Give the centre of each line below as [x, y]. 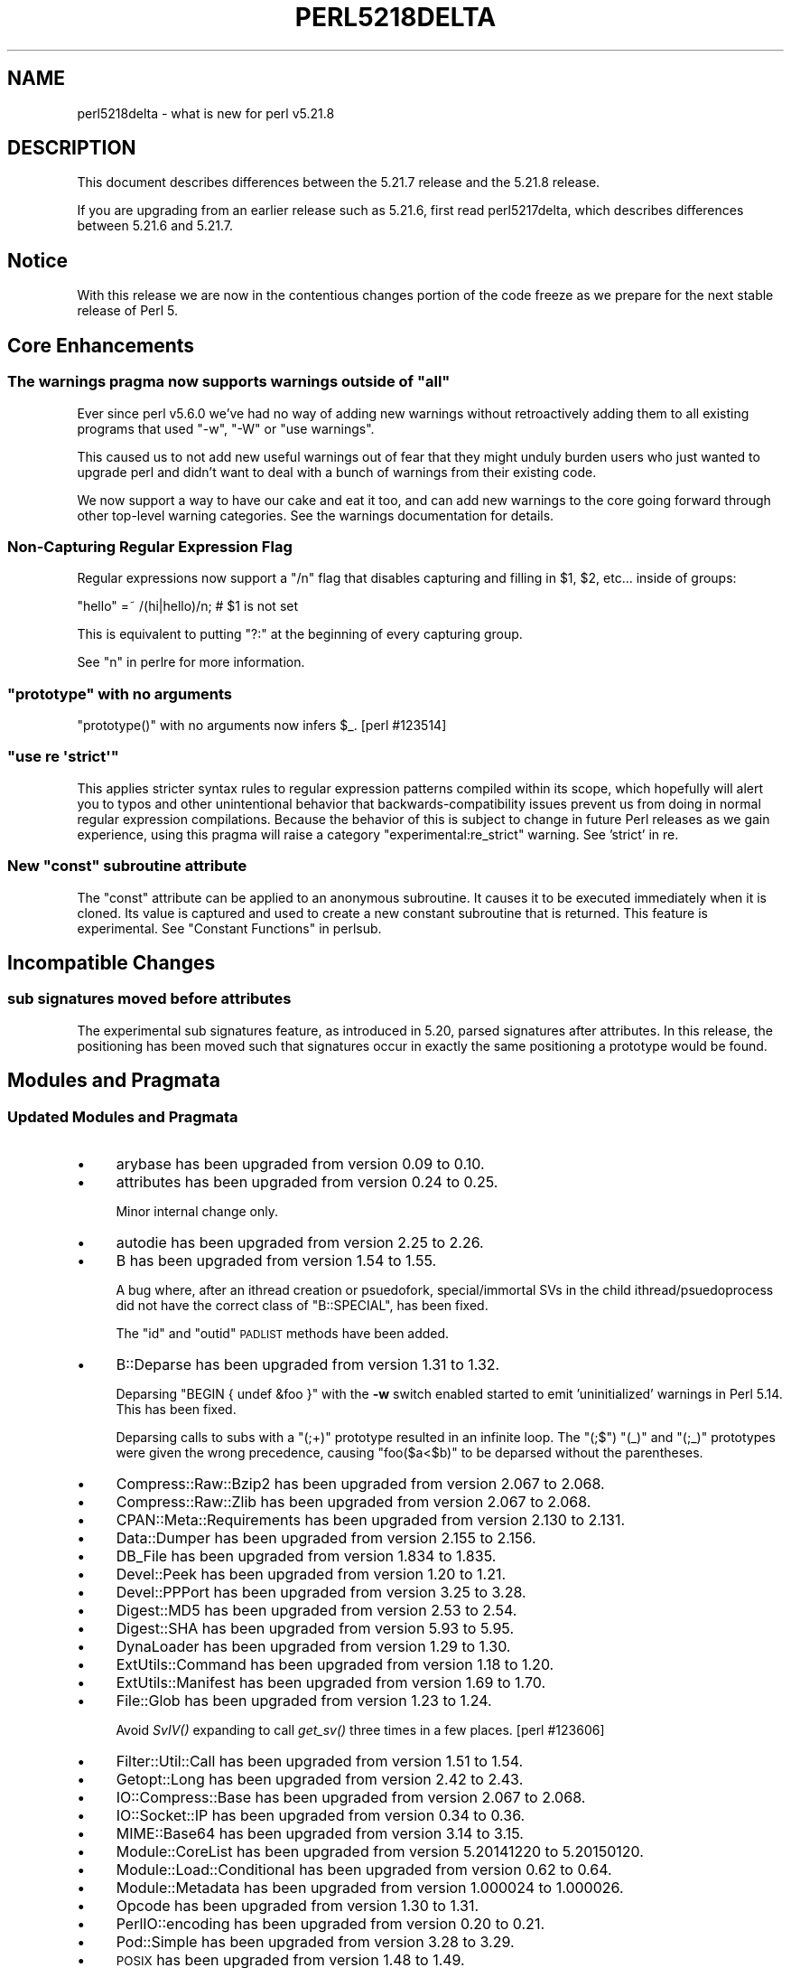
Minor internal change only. [197, 1211]
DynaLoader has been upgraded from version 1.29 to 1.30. [313, 1646]
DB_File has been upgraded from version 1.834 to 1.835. [306, 1556]
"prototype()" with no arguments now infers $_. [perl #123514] [262, 725]
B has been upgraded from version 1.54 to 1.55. [276, 1260]
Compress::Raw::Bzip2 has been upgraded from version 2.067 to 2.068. [360, 1483]
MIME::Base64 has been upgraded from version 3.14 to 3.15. [320, 1833]
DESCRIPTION [72, 148]
